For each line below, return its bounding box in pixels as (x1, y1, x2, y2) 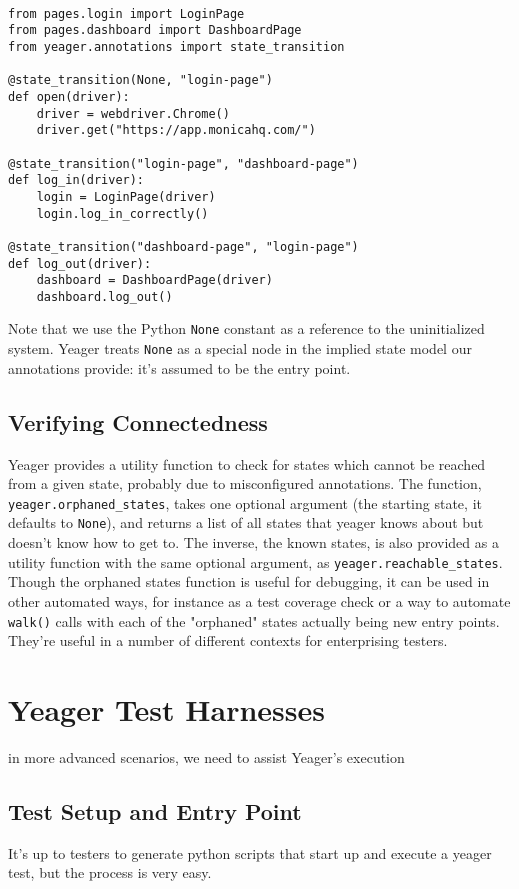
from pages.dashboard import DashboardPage (8, 23, 302, 38)
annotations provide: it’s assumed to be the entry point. (8, 357, 351, 378)
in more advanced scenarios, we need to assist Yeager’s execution (8, 746, 405, 767)
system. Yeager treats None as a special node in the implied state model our (8, 338, 472, 359)
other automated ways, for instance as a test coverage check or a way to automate (8, 590, 511, 611)
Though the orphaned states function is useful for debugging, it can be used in (8, 571, 490, 592)
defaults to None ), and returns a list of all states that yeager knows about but (8, 512, 484, 533)
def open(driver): (8, 89, 130, 104)
